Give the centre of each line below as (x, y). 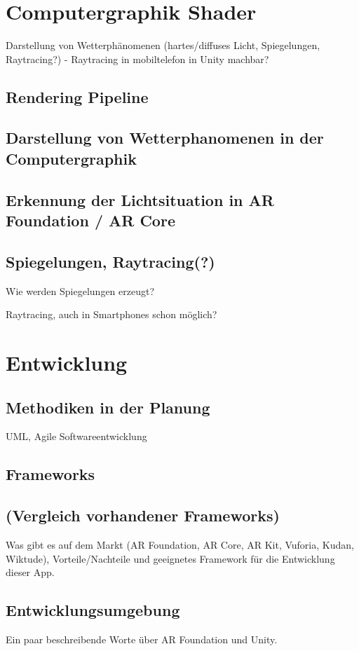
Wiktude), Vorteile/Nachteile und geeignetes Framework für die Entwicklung (170, 558)
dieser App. (30, 572)
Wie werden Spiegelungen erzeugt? (80, 290)
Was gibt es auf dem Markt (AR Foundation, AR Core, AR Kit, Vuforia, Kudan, (180, 544)
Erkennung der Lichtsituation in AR (140, 199)
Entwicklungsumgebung (93, 610)
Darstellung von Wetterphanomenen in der (165, 138)
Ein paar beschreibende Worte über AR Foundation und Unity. (142, 639)
